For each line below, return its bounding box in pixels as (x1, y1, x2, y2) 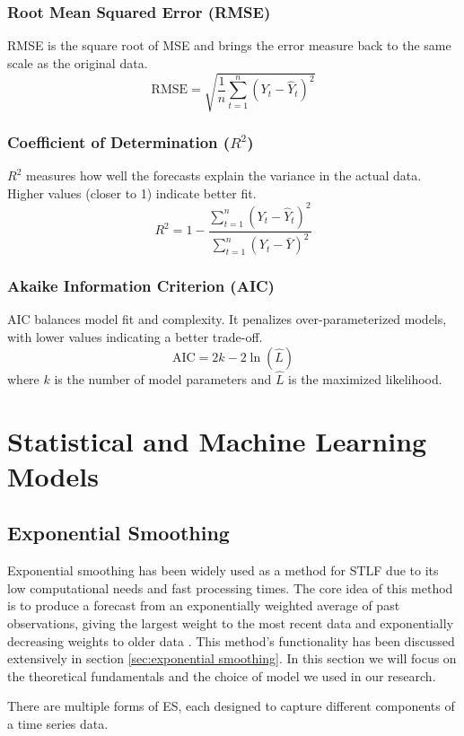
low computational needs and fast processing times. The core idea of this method (7, 578, 453, 597)
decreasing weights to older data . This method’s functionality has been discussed (7, 631, 455, 650)
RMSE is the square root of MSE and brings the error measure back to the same (7, 36, 451, 55)
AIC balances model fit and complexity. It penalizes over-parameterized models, (7, 310, 447, 329)
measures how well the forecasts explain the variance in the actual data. (25, 166, 422, 185)
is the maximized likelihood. (288, 369, 442, 388)
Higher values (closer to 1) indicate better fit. (7, 183, 257, 202)
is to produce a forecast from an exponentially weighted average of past (7, 596, 400, 615)
